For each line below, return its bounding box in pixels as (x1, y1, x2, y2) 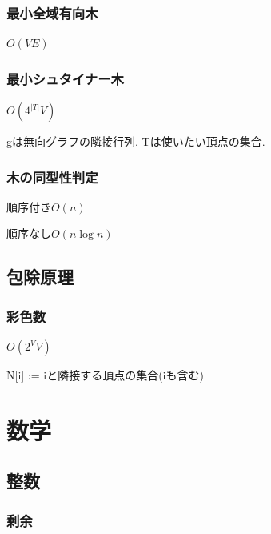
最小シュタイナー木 (6, 68, 124, 88)
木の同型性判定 (6, 167, 98, 187)
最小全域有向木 (6, 2, 98, 22)
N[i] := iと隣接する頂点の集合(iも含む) (6, 367, 204, 383)
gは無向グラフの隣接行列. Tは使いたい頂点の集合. (6, 133, 265, 150)
